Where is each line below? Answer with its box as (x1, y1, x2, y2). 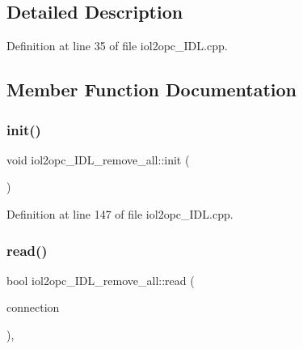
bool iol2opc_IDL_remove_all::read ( (6, 271, 195, 288)
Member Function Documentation (6, 77, 297, 102)
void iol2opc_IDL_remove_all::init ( (6, 151, 190, 168)
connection (6, 299, 60, 316)
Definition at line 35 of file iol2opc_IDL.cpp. (6, 37, 228, 54)
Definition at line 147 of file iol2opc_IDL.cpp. (6, 205, 234, 222)
